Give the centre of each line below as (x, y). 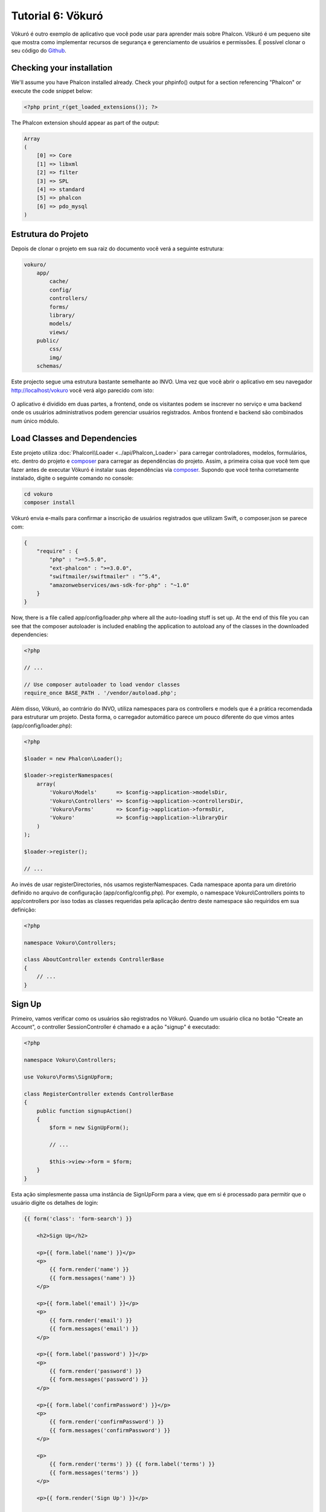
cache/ (59, 282)
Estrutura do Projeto (50, 234)
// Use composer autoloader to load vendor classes (102, 684)
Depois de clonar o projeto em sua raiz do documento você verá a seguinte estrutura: (118, 249)
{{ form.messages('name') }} (92, 1278)
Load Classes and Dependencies (74, 438)
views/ (59, 332)
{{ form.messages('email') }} (94, 1329)
